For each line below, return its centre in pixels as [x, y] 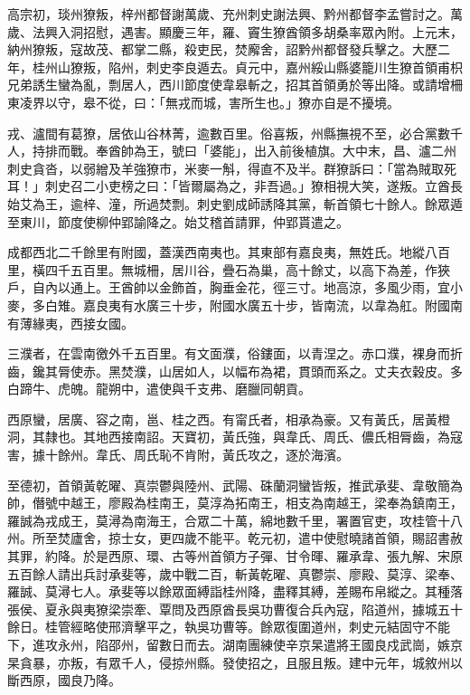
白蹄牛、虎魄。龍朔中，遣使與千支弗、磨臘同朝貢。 [159, 389]
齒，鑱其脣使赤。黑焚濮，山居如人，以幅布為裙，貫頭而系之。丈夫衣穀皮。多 [235, 371]
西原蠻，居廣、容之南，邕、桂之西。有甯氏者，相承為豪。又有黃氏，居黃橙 [229, 419]
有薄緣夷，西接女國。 [70, 323]
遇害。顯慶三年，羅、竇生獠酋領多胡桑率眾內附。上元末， [291, 31]
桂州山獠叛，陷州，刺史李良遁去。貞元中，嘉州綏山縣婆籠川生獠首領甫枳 [247, 67]
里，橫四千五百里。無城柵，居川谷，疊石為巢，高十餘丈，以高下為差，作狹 [229, 269]
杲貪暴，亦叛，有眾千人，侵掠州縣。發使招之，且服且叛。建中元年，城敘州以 [235, 662]
